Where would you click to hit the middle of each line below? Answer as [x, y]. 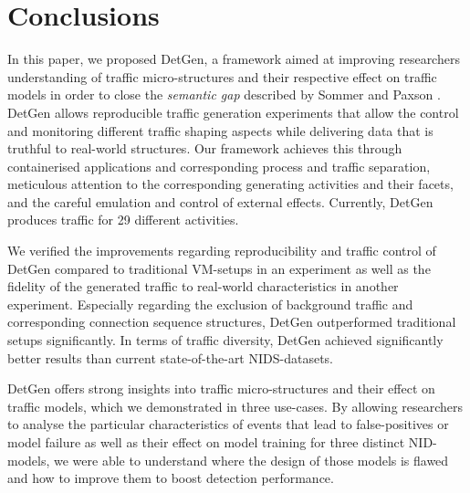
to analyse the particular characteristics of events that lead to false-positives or [228, 424]
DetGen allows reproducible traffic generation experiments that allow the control [233, 112]
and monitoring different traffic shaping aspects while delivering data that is [220, 130]
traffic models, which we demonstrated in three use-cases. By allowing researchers [235, 406]
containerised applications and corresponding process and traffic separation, [219, 166]
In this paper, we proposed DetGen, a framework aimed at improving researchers [234, 59]
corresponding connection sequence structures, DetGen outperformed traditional [232, 322]
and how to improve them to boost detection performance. [171, 478]
